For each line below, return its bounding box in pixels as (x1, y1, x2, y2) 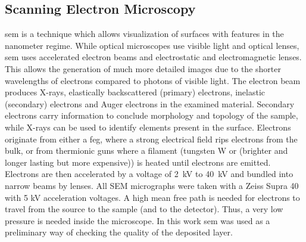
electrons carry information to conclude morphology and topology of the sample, (5, 109, 298, 122)
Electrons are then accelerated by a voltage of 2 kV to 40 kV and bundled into (5, 167, 293, 180)
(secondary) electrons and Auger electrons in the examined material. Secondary (5, 97, 295, 110)
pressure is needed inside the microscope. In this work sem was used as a (5, 214, 270, 227)
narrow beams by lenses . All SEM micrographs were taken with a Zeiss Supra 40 (5, 179, 299, 191)
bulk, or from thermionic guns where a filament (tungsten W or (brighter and (5, 144, 288, 157)
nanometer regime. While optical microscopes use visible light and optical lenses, (5, 39, 299, 51)
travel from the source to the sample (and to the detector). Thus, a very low (5, 203, 283, 215)
